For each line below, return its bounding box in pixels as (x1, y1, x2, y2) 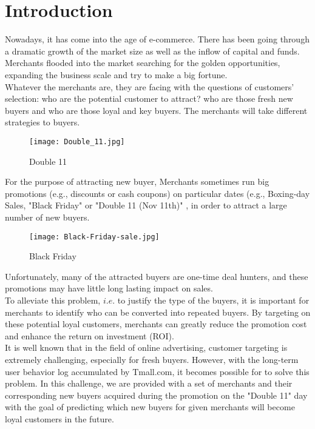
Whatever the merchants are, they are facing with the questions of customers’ (5, 80, 294, 93)
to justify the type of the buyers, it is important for (117, 293, 310, 306)
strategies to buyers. (5, 116, 80, 128)
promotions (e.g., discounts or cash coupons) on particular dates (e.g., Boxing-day (5, 187, 310, 199)
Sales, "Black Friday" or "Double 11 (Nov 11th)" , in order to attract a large (5, 199, 287, 211)
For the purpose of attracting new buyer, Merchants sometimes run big (5, 175, 269, 188)
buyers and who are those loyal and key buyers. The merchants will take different (5, 104, 308, 116)
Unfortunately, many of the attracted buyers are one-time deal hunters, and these (5, 270, 308, 282)
